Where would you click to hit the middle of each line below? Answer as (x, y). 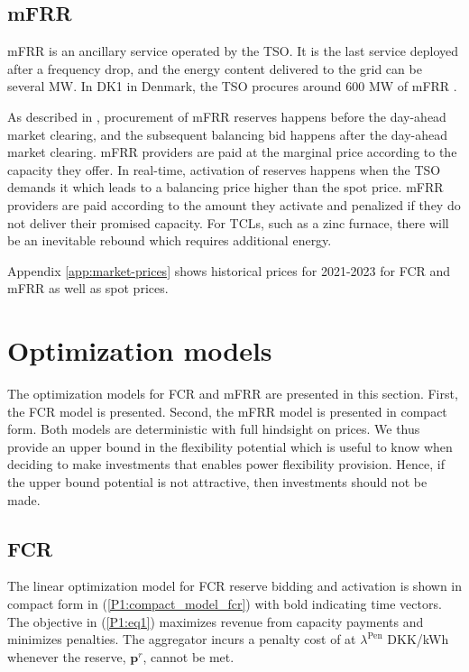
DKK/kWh (418, 639)
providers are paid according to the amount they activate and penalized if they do (234, 204)
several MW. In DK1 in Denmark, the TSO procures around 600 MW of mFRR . (232, 86)
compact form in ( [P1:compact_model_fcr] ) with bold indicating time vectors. (225, 603)
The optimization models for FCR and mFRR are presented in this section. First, (233, 394)
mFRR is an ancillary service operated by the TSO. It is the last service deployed (233, 51)
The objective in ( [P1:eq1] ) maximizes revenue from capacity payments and (216, 621)
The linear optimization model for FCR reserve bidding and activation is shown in (235, 586)
